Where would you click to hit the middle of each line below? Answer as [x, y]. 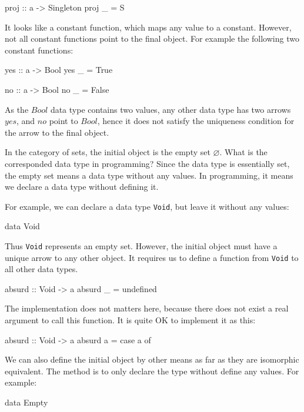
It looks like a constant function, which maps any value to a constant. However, [148, 27]
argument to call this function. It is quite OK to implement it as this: [130, 320]
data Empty [26, 402]
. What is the [243, 152]
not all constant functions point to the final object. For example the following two [152, 38]
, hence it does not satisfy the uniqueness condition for [196, 121]
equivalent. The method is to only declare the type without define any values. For [152, 371]
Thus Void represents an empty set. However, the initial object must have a [141, 245]
